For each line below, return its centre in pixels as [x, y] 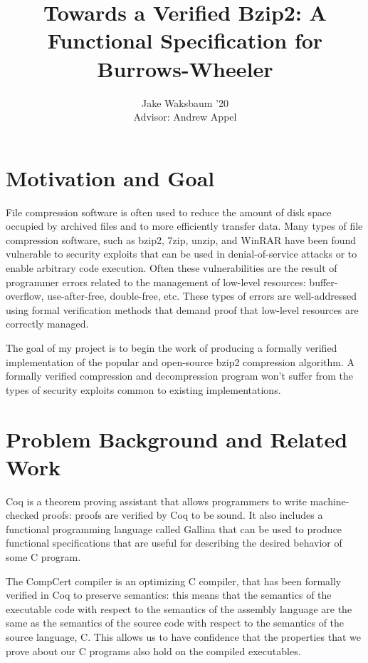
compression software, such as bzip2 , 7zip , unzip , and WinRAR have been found [181, 239]
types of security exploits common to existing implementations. [143, 389]
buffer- [324, 282]
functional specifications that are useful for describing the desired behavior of [174, 543]
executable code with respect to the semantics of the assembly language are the [179, 608]
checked [22, 515]
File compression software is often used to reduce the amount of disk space [169, 212]
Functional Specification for [185, 40]
